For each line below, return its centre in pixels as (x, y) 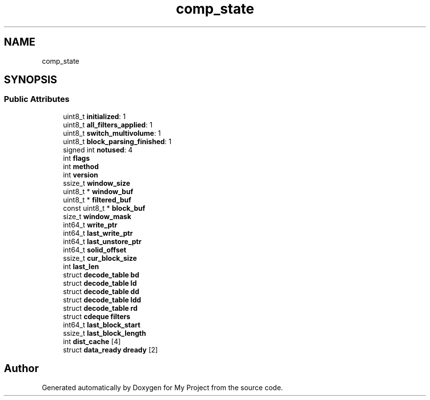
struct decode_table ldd (102, 300)
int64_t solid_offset (95, 250)
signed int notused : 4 (98, 150)
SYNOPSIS (31, 80)
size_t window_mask (97, 216)
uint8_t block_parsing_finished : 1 (117, 141)
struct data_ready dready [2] (110, 350)
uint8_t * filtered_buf (97, 200)
